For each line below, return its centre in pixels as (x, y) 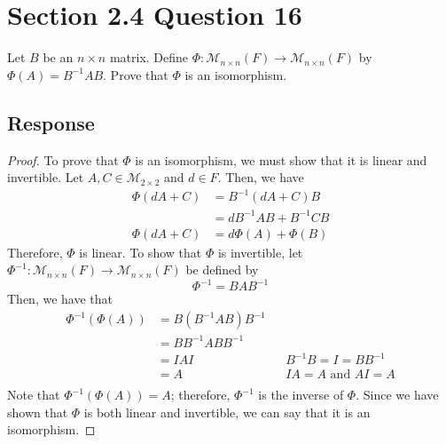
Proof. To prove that (63, 159)
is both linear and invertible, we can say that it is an (227, 412)
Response (51, 122)
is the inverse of (301, 395)
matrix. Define (149, 57)
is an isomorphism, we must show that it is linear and (281, 159)
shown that (38, 412)
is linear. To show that (141, 252)
